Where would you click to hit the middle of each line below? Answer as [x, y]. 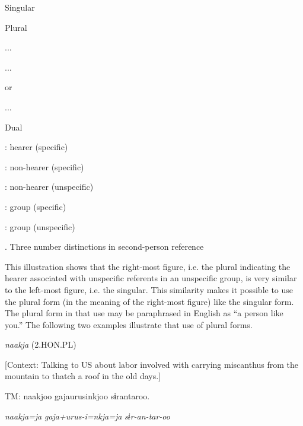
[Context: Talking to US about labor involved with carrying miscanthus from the [152, 364]
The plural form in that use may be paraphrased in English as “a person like [144, 313]
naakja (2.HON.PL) [41, 344]
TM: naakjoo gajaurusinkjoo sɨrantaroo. [77, 396]
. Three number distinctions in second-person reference [104, 247]
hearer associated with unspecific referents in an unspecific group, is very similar [151, 278]
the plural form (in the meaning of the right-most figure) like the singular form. [149, 301]
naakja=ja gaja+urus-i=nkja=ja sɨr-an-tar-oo [87, 416]
